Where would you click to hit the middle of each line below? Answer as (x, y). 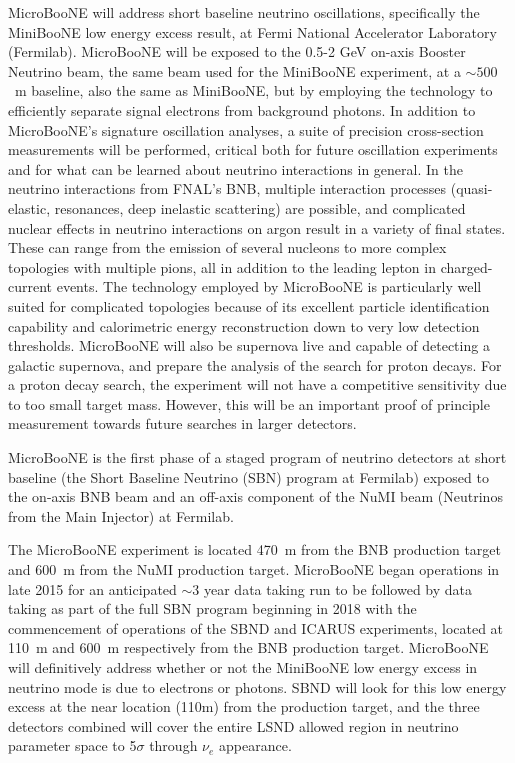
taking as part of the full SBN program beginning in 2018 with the (212, 608)
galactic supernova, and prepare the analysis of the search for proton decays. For (255, 364)
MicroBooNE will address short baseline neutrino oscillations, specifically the (244, 12)
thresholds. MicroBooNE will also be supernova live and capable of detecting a (249, 345)
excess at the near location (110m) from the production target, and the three (244, 706)
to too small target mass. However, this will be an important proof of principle (249, 403)
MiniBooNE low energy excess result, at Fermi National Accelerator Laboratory (252, 31)
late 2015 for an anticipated (92, 588)
